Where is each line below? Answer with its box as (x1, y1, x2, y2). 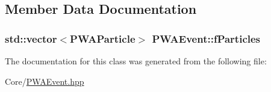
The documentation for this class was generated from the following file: (5, 55, 267, 67)
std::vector (5, 31, 57, 46)
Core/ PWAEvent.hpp (5, 75, 84, 87)
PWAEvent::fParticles (152, 31, 261, 46)
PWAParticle (70, 31, 135, 46)
